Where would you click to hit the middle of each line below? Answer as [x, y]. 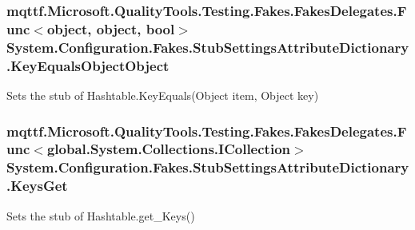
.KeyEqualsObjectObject [88, 65]
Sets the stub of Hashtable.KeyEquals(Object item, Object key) [163, 95]
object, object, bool [111, 28]
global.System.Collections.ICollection [168, 149]
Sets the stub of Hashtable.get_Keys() [101, 215]
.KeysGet [37, 186]
